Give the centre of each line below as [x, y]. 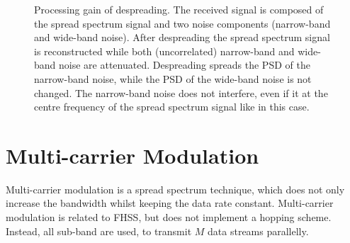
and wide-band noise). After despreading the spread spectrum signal [182, 37]
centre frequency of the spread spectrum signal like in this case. [172, 107]
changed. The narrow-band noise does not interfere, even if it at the [181, 92]
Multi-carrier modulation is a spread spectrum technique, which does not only [175, 189]
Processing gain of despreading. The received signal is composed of [179, 9]
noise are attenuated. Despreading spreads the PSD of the [185, 65]
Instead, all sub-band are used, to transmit [99, 231]
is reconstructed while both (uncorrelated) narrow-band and [164, 51]
